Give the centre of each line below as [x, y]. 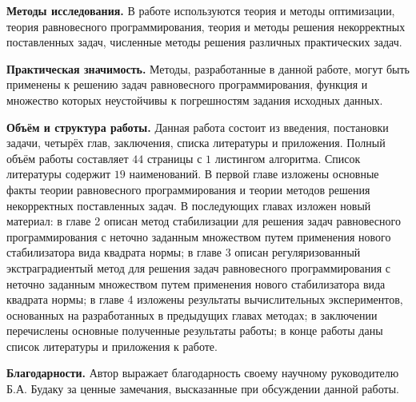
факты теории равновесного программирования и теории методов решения [188, 189]
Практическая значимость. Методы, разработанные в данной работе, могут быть [208, 68]
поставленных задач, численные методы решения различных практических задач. [204, 42]
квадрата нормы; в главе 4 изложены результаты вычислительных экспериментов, [205, 299]
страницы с [174, 158]
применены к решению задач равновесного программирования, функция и [187, 84]
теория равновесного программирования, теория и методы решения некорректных [206, 26]
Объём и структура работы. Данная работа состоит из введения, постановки [198, 127]
